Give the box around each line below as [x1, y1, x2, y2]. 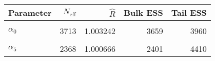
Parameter [8, 7, 52, 18]
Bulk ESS [123, 7, 163, 18]
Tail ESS [171, 7, 207, 18]
